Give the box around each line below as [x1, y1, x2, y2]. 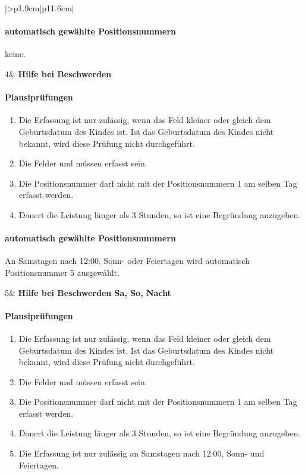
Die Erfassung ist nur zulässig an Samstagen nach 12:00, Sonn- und [18, 447, 265, 460]
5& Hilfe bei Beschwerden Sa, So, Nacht [5, 286, 171, 298]
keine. [5, 48, 26, 60]
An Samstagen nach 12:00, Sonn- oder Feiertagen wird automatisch [5, 254, 250, 267]
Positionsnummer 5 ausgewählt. [5, 266, 120, 278]
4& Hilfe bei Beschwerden [5, 67, 112, 80]
